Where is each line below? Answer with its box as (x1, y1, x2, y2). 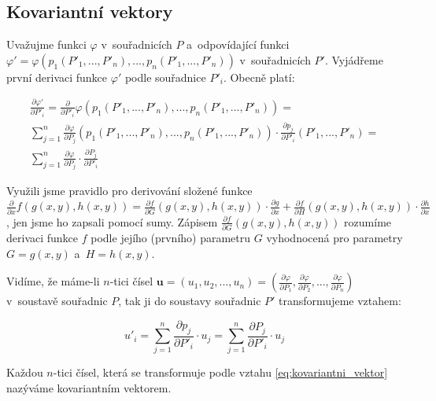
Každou (6, 364, 43, 381)
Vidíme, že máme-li (6, 273, 100, 289)
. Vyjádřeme (324, 51, 383, 68)
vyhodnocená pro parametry (266, 230, 403, 246)
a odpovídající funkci (187, 36, 290, 53)
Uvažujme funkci (6, 36, 87, 53)
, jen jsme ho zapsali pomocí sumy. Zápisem (6, 213, 218, 230)
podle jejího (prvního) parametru (91, 230, 251, 246)
